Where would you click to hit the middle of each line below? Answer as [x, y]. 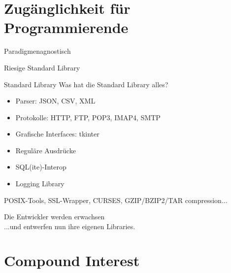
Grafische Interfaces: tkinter [57, 134]
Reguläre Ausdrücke [46, 150]
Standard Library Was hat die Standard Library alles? [86, 84]
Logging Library [40, 184]
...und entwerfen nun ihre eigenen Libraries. [70, 226]
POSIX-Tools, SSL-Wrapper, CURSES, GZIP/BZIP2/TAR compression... [116, 200]
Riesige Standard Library [42, 67]
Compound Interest [72, 260]
